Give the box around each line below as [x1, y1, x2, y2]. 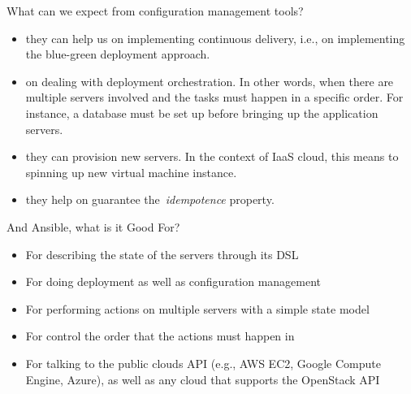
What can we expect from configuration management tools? [6, 2, 304, 19]
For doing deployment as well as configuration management [25, 273, 322, 290]
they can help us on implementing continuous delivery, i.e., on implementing [25, 29, 405, 46]
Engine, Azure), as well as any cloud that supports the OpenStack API [25, 370, 380, 388]
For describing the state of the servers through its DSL [25, 245, 299, 262]
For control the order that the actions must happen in [25, 327, 295, 344]
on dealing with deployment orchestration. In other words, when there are [25, 72, 394, 89]
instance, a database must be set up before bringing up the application [25, 104, 379, 121]
